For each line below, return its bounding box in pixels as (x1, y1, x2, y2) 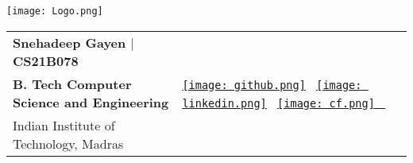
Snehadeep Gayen (13, 33, 126, 52)
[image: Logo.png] (6, 6, 103, 17)
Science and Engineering (13, 92, 169, 111)
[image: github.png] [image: (182, 78, 362, 91)
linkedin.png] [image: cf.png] (182, 96, 375, 110)
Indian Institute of (13, 115, 115, 134)
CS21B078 (13, 51, 79, 70)
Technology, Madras (13, 134, 124, 153)
